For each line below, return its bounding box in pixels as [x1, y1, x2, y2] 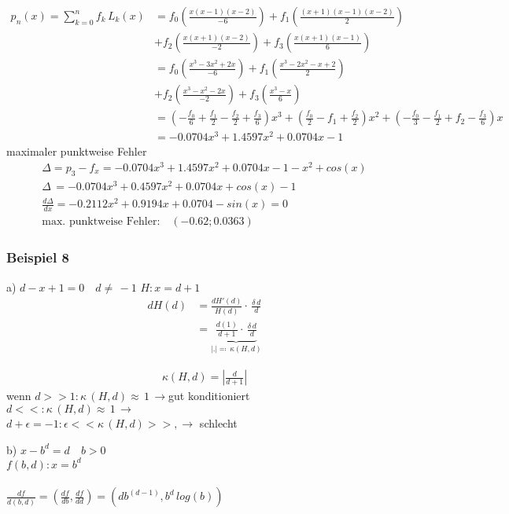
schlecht [199, 415, 238, 431]
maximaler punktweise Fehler [6, 143, 147, 160]
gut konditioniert [168, 387, 250, 404]
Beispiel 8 [6, 248, 69, 267]
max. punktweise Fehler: [42, 216, 160, 228]
